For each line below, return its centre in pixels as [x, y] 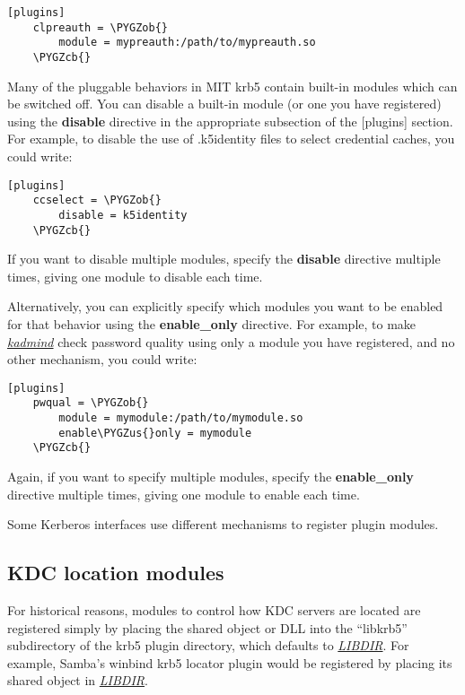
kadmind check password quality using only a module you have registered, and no [231, 341]
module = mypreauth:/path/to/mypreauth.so [187, 43]
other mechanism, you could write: [102, 359]
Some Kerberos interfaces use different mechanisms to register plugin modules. [223, 524]
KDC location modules [116, 573]
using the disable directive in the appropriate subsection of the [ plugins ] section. [230, 121]
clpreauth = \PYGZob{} [100, 27]
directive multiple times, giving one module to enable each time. [184, 494]
